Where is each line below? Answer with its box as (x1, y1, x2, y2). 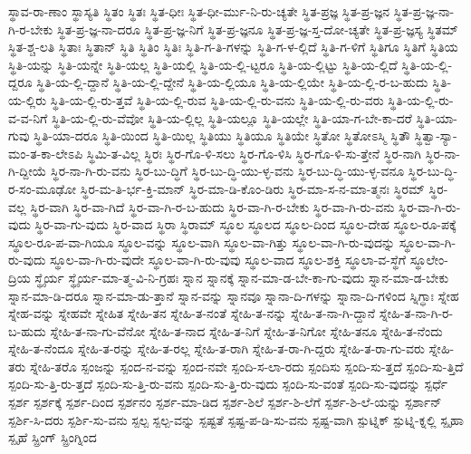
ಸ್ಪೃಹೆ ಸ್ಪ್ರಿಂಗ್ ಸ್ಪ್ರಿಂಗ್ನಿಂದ (8, 428, 97, 447)
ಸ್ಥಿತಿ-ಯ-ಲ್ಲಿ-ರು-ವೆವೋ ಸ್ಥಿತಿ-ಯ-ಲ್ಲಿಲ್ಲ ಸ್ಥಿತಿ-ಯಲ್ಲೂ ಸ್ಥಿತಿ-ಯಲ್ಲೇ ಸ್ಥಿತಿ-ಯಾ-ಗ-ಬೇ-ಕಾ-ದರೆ (51, 108, 412, 127)
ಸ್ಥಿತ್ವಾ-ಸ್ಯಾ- (414, 126, 457, 145)
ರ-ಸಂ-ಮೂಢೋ (8, 179, 77, 198)
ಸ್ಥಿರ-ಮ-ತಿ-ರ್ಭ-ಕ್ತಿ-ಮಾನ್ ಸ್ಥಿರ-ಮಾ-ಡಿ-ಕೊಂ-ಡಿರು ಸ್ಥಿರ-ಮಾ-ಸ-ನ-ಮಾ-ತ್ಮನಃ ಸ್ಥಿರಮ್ (80, 179, 425, 198)
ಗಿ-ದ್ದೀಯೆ (8, 161, 47, 180)
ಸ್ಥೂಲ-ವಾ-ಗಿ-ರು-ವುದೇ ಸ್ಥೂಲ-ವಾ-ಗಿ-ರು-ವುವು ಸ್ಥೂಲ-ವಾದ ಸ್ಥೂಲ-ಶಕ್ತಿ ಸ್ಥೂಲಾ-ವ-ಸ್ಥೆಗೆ (50, 250, 406, 269)
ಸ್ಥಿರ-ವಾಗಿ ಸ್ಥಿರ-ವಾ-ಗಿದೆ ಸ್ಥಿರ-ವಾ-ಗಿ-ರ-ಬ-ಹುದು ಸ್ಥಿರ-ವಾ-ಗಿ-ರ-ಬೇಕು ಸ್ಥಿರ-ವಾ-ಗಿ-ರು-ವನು (30, 197, 395, 216)
